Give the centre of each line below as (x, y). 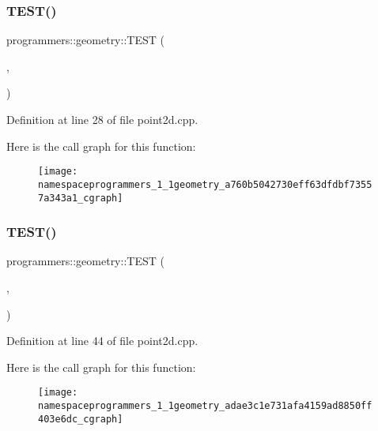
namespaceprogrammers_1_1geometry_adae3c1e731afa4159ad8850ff (205, 406)
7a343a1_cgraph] (81, 198)
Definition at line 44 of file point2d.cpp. (102, 341)
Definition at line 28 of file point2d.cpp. (102, 119)
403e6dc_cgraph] (81, 419)
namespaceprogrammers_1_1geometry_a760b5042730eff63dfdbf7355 (205, 184)
